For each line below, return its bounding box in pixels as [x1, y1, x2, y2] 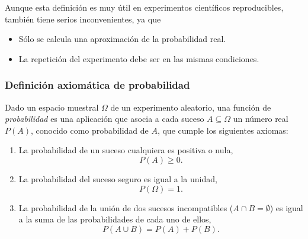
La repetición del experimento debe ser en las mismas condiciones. [18, 52, 259, 64]
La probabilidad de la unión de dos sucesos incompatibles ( [18, 201, 233, 214]
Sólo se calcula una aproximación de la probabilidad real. [18, 33, 226, 45]
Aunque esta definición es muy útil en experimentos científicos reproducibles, [5, 1, 284, 13]
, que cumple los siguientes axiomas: [157, 124, 288, 136]
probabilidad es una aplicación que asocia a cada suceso [5, 112, 204, 125]
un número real [233, 112, 288, 125]
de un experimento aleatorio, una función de [110, 101, 271, 113]
